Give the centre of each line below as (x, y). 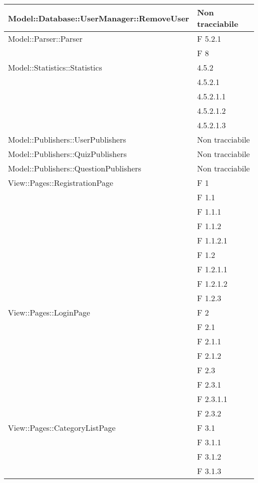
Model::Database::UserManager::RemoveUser (99, 18)
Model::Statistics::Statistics (55, 67)
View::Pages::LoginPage (49, 312)
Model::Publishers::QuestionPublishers (75, 168)
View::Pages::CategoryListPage (62, 428)
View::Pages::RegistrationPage (61, 183)
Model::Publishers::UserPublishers (67, 139)
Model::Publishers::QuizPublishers (67, 154)
